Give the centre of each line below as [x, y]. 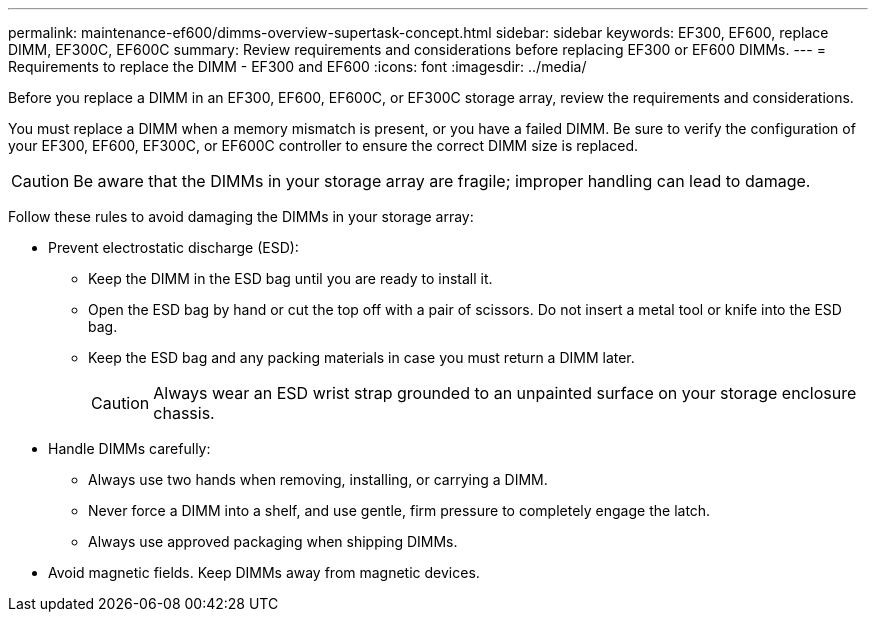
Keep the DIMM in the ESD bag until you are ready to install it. [290, 278]
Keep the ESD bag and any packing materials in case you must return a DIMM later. [361, 357]
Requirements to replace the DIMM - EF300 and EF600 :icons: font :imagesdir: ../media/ [297, 66]
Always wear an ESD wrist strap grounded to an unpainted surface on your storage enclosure [505, 393]
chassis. [184, 413]
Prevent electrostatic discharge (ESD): [173, 247]
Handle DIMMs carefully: [129, 448]
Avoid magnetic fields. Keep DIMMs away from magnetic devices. [264, 572]
